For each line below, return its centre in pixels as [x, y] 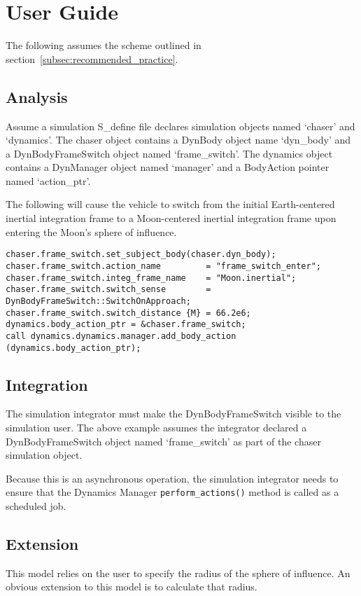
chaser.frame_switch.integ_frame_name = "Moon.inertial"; [151, 278]
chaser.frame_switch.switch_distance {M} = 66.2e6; [128, 313]
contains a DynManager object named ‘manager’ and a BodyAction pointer [168, 167]
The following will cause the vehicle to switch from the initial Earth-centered [170, 204]
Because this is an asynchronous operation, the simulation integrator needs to [172, 478]
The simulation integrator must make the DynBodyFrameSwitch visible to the [174, 414]
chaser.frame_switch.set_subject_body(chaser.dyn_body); [141, 255]
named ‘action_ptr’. [48, 180]
